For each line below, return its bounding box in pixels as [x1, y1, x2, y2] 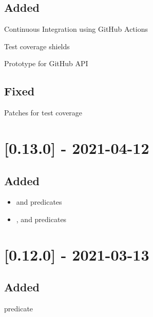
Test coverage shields [4, 41, 70, 51]
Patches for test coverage [4, 107, 83, 118]
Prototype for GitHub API [4, 58, 88, 69]
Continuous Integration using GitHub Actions [4, 24, 148, 34]
